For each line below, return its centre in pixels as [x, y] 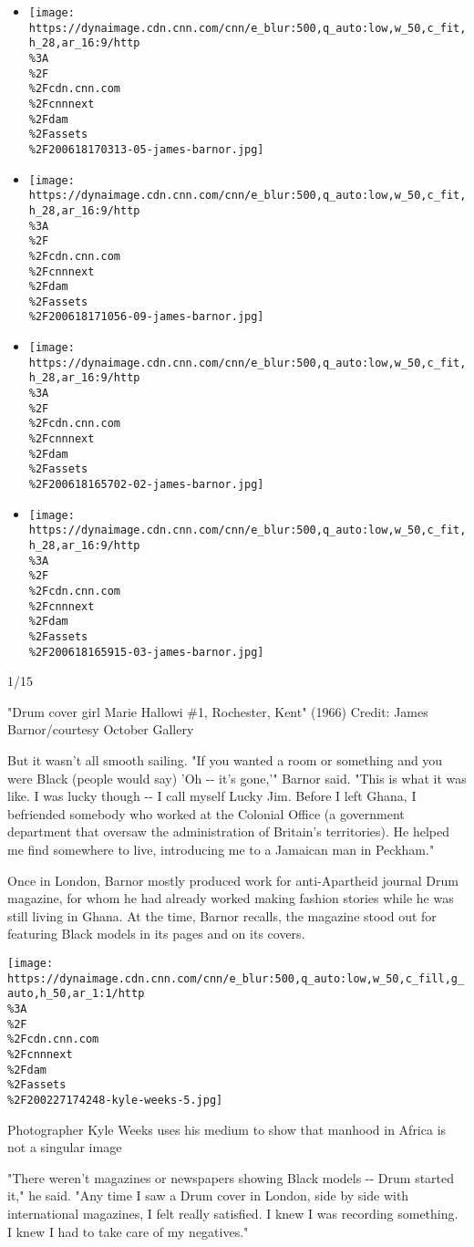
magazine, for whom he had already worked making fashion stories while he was [231, 898]
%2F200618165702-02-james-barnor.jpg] [146, 485]
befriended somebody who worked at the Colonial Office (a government [206, 813]
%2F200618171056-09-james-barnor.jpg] [146, 317]
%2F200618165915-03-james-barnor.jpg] [146, 652]
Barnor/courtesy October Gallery [101, 729]
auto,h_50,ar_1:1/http [76, 994]
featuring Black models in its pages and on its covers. [156, 934]
